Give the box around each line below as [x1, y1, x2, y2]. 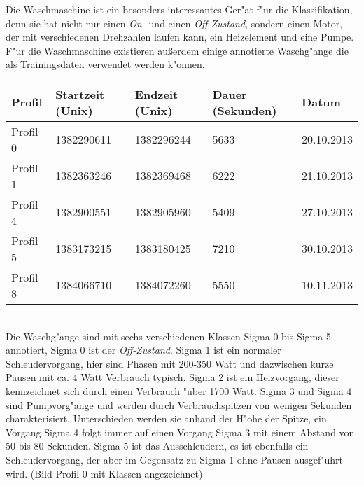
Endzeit [134, 85, 178, 102]
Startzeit [55, 85, 105, 102]
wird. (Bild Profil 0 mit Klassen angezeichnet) [6, 466, 203, 480]
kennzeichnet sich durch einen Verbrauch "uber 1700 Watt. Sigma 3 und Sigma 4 [6, 383, 352, 398]
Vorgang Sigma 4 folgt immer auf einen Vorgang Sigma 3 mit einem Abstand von [6, 424, 355, 439]
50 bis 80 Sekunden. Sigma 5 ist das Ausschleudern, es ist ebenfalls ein [6, 438, 309, 453]
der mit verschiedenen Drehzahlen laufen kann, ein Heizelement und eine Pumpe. [6, 29, 354, 44]
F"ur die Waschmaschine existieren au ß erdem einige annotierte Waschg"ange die [6, 43, 349, 57]
